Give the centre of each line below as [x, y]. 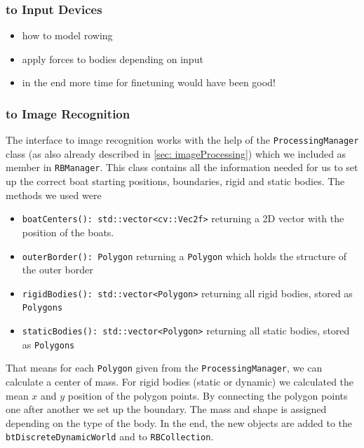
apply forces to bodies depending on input [113, 59]
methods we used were [54, 195]
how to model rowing [67, 35]
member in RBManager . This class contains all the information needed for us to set [182, 167]
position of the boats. [68, 232]
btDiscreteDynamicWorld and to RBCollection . [110, 436]
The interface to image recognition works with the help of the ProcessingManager [182, 140]
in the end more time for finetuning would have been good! [149, 82]
